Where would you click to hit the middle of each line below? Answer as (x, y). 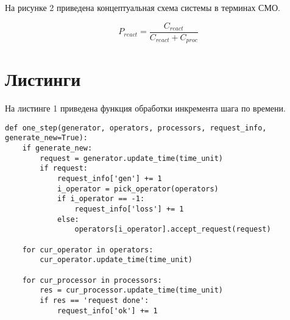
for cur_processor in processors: (92, 280)
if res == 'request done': (94, 300)
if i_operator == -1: (101, 199)
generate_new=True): (47, 138)
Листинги (43, 79)
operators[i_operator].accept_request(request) (173, 229)
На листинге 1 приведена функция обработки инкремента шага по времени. (145, 108)
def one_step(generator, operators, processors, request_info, (136, 128)
